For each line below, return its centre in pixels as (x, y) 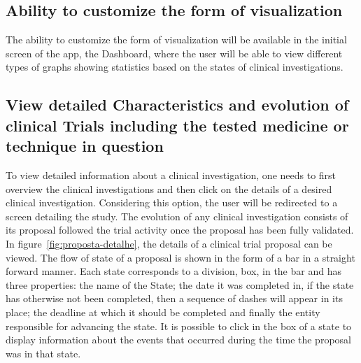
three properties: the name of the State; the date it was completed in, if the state (180, 284)
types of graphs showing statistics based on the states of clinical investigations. (175, 67)
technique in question (85, 146)
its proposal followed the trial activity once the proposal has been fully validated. (180, 230)
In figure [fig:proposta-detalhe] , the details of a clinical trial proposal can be (169, 243)
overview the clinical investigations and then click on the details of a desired (169, 188)
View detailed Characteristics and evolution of (177, 105)
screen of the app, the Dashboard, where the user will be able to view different (174, 53)
